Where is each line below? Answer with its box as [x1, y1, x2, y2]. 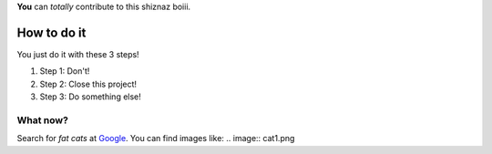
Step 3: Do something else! [39, 91, 141, 102]
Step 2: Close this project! [39, 78, 137, 89]
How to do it [16, 25, 87, 40]
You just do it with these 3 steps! [16, 48, 140, 59]
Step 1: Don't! [39, 66, 90, 77]
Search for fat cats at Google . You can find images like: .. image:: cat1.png [16, 133, 295, 144]
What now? [16, 114, 68, 127]
